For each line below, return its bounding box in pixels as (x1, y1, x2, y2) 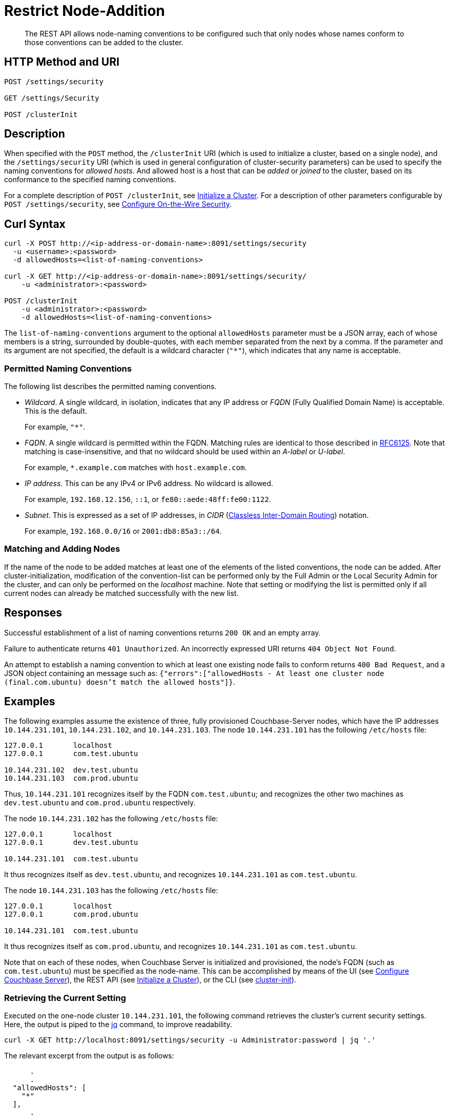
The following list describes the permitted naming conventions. (4, 382, 217, 391)
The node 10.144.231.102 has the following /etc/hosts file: (4, 814, 218, 823)
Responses (4, 606, 63, 620)
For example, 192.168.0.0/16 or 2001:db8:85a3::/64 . (25, 527, 222, 536)
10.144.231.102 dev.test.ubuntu (4, 766, 138, 775)
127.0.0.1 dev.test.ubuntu (4, 838, 138, 847)
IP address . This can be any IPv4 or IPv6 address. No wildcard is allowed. (25, 479, 273, 488)
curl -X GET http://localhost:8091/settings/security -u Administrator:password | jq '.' (4, 1036, 376, 1045)
